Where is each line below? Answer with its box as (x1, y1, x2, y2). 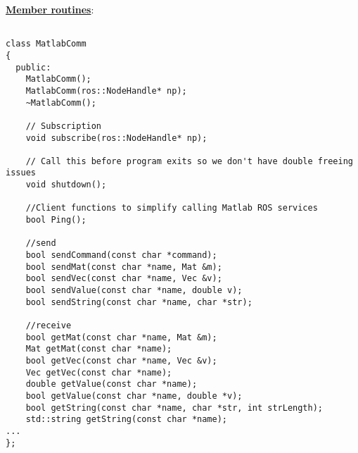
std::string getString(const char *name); (25, 414, 227, 425)
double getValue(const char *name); (25, 379, 198, 390)
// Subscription (25, 120, 102, 131)
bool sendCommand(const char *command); (25, 250, 217, 261)
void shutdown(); (25, 180, 107, 190)
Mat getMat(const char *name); (25, 344, 172, 354)
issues (6, 168, 36, 178)
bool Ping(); (25, 215, 87, 225)
